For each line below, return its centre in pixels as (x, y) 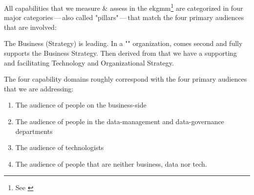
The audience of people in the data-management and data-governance (120, 121)
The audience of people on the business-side (81, 105)
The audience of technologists (60, 147)
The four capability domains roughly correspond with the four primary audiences (126, 79)
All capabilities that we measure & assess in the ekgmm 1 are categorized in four (124, 7)
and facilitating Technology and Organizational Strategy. (89, 62)
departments (34, 131)
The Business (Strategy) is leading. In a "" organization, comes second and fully (123, 43)
